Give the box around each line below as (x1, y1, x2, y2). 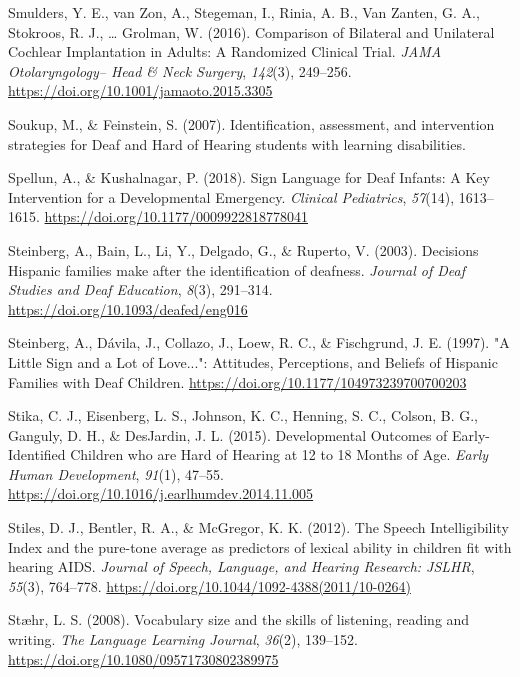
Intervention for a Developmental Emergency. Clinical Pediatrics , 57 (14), (8, 186, 455, 207)
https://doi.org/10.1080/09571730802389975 (8, 648, 279, 669)
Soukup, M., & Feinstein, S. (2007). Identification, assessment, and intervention (8, 113, 495, 134)
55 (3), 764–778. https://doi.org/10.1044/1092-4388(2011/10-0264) (8, 575, 411, 596)
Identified (8, 444, 66, 465)
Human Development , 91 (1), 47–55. (8, 463, 224, 484)
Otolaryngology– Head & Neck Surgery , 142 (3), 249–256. (8, 60, 352, 81)
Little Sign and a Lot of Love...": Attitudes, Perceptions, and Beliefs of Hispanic (8, 351, 498, 372)
